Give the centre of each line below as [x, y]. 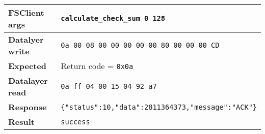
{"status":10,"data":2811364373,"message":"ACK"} [159, 107]
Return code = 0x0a [97, 66]
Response [28, 107]
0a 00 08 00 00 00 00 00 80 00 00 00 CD [140, 45]
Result [21, 122]
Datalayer [28, 80]
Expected [27, 66]
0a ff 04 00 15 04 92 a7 [109, 86]
